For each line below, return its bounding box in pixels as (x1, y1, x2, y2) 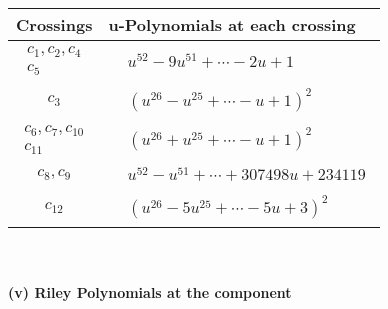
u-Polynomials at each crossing (108, 13, 356, 36)
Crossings (16, 13, 93, 36)
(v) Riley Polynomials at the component (8, 281, 292, 302)
